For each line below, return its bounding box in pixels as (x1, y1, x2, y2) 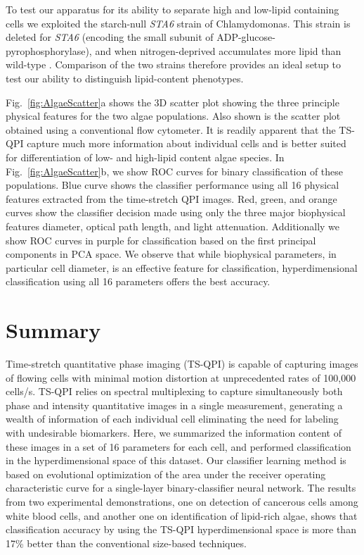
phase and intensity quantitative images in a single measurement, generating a (6, 397, 343, 412)
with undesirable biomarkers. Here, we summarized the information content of (6, 425, 342, 439)
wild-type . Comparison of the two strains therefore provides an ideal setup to (6, 57, 341, 72)
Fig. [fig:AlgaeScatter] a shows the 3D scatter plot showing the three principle (6, 94, 339, 109)
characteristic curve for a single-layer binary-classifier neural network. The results (6, 480, 356, 495)
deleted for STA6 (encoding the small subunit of (6, 30, 214, 44)
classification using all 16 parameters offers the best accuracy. (6, 274, 271, 289)
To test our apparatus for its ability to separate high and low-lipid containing (6, 2, 339, 16)
